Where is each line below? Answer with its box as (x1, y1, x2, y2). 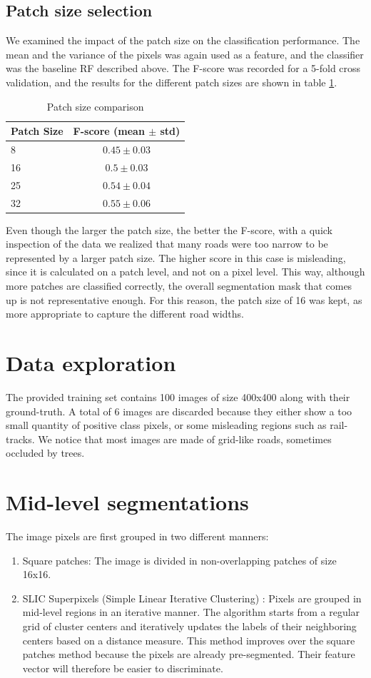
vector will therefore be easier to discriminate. (22, 660, 223, 675)
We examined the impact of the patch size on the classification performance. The (6, 33, 360, 48)
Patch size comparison (46, 98, 144, 113)
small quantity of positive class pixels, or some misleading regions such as (6, 418, 327, 432)
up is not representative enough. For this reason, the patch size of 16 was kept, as (6, 292, 362, 307)
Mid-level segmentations (6, 487, 249, 517)
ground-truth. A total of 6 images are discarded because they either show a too (6, 403, 352, 418)
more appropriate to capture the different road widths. (6, 306, 244, 321)
